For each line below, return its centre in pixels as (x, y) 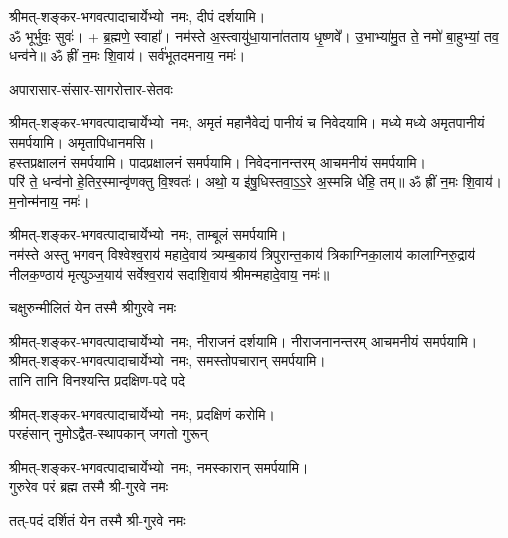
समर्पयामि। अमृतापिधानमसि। (82, 141)
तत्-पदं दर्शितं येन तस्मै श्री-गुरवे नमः (97, 519)
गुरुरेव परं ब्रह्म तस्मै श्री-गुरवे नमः (89, 486)
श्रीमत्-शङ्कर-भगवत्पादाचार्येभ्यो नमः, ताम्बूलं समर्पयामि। (148, 234)
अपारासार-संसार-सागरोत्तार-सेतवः (91, 88)
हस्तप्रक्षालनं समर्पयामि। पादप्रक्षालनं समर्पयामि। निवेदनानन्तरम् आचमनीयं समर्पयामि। (218, 161)
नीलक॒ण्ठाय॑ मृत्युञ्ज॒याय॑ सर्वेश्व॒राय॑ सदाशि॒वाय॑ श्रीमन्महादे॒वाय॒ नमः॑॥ (169, 273)
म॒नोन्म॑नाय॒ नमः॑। (49, 200)
